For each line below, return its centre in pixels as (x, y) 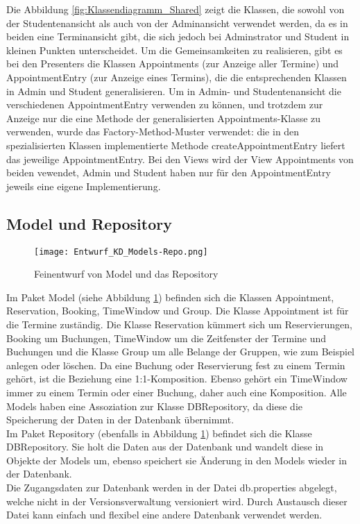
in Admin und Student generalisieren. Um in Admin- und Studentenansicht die (174, 91)
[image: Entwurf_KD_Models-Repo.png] (121, 252)
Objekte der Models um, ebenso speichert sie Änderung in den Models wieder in (177, 460)
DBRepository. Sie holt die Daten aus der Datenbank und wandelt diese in (165, 447)
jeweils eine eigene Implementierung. (84, 186)
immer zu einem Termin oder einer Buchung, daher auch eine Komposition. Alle (177, 392)
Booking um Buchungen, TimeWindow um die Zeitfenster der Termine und (166, 338)
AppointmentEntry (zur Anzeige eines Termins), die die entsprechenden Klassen (177, 77)
